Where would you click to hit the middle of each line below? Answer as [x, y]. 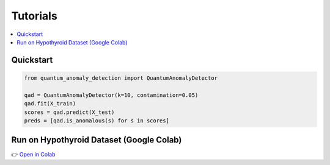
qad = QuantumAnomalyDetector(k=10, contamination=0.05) [111, 95]
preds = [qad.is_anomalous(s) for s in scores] [97, 121]
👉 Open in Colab [33, 155]
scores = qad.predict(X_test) [69, 112]
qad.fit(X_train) [50, 104]
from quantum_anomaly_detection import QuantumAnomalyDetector [121, 78]
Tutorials [34, 16]
